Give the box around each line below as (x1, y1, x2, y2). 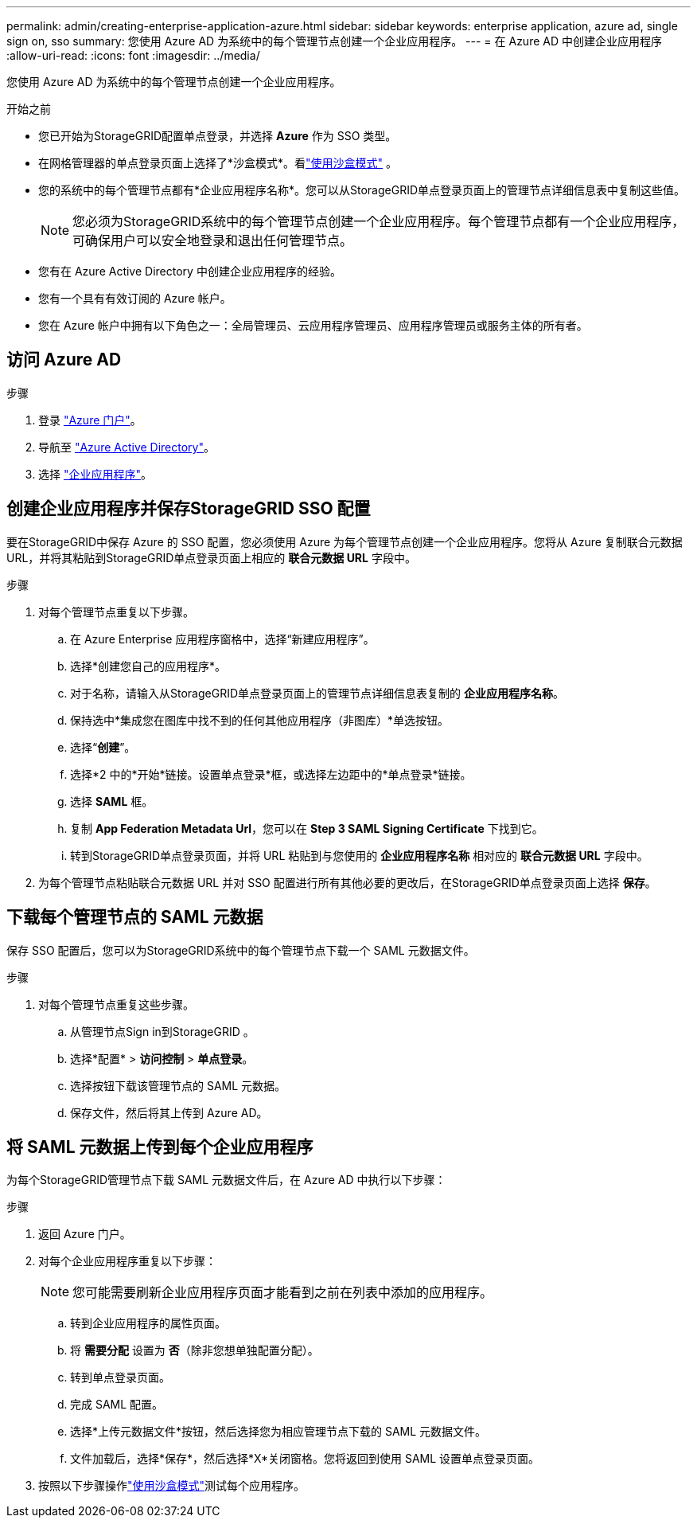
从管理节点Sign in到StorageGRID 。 (70, 1024, 255, 1038)
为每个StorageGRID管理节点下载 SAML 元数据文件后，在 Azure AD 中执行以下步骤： (6, 1173, 446, 1187)
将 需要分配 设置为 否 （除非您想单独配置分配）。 (70, 1343, 319, 1358)
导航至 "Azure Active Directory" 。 (38, 440, 215, 454)
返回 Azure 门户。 (38, 1227, 131, 1241)
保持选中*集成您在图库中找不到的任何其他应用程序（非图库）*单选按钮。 (70, 713, 450, 727)
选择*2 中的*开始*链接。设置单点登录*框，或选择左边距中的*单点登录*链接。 (70, 767, 472, 781)
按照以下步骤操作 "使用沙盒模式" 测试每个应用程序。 (38, 1479, 306, 1493)
